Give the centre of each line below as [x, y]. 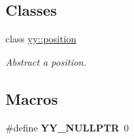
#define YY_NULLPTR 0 [67, 127]
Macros [32, 98]
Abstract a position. [46, 61]
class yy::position [41, 39]
